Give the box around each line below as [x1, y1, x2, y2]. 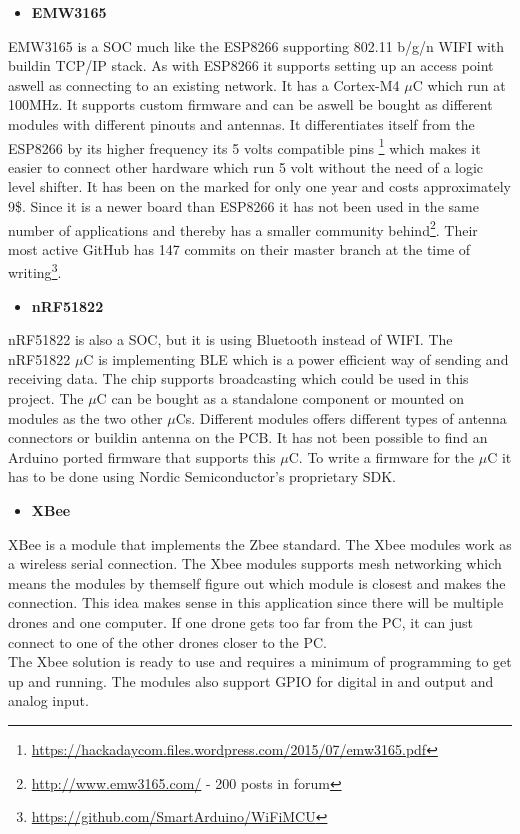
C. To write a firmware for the [288, 446, 475, 467]
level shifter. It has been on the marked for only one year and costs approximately [8, 176, 511, 197]
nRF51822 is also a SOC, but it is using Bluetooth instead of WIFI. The [8, 329, 453, 350]
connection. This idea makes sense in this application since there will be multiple [8, 592, 504, 613]
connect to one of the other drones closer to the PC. [8, 631, 327, 652]
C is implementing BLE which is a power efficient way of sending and [83, 348, 509, 369]
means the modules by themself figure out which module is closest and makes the [8, 572, 506, 593]
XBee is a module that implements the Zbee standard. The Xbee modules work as [8, 533, 512, 554]
